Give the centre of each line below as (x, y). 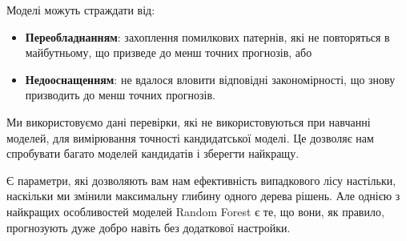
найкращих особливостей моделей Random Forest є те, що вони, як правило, (195, 211)
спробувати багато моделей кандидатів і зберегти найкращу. (153, 153)
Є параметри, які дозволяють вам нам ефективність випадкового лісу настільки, (201, 180)
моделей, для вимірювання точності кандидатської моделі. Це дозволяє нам (190, 137)
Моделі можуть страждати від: (81, 10)
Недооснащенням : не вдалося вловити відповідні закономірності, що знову (210, 79)
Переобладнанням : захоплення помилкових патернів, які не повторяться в (207, 36)
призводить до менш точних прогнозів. (120, 95)
